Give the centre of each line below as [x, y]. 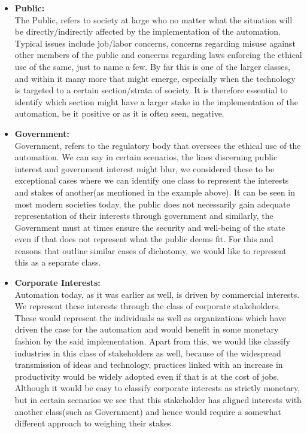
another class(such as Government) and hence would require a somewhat [148, 411]
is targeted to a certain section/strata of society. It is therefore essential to [151, 90]
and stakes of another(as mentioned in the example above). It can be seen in [155, 192]
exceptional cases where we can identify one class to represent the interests [152, 180]
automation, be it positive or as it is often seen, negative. [119, 113]
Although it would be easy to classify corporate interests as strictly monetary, [157, 388]
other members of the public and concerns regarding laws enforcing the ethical [158, 55]
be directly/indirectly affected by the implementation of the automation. [148, 31]
